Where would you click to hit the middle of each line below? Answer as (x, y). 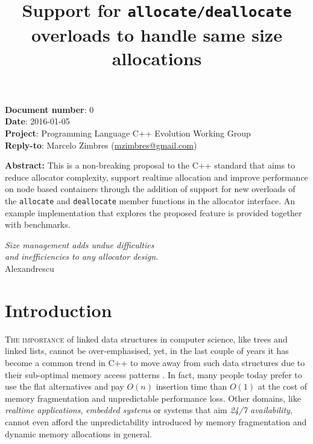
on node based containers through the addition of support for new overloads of (150, 189)
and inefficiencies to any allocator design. (82, 256)
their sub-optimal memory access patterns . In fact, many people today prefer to (153, 374)
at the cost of (283, 386)
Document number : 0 (49, 109)
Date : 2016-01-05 (37, 121)
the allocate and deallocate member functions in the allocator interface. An (150, 201)
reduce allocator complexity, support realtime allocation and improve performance (156, 177)
